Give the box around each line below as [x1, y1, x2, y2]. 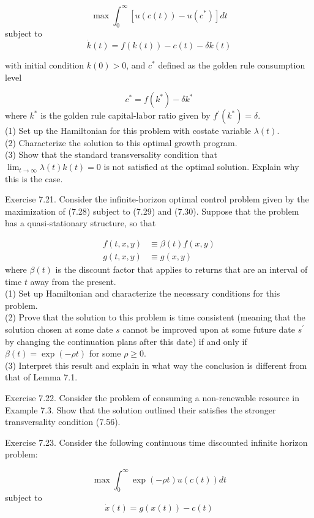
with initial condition [5, 59, 84, 72]
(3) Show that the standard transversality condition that [5, 148, 217, 161]
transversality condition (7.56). [5, 415, 121, 428]
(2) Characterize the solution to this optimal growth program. [5, 136, 237, 149]
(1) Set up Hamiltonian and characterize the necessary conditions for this [5, 287, 280, 300]
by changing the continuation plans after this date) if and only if [5, 335, 247, 347]
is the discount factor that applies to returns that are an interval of [55, 263, 308, 276]
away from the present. [30, 275, 116, 287]
